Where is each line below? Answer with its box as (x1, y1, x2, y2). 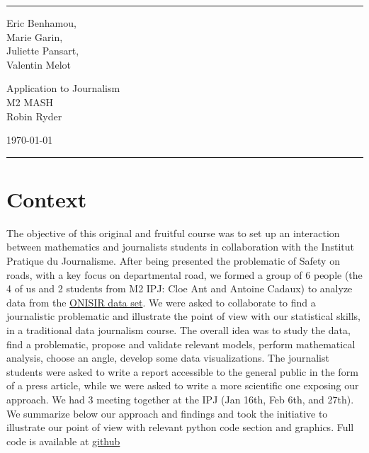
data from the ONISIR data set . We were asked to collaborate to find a (6, 294, 316, 309)
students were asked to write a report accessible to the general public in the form (6, 364, 358, 379)
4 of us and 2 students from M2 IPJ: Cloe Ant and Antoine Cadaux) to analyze (6, 281, 353, 296)
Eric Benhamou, (6, 16, 76, 30)
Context (6, 184, 87, 213)
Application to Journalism (6, 81, 120, 96)
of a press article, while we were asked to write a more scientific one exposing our (6, 378, 359, 393)
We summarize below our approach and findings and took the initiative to (6, 406, 328, 420)
